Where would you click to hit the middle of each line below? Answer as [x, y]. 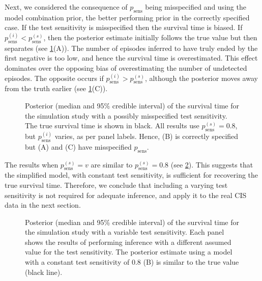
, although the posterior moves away [201, 78]
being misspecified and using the [196, 7]
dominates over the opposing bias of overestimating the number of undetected [126, 67]
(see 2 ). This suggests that [212, 164]
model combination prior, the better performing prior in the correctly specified [127, 17]
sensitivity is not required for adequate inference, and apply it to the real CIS [126, 195]
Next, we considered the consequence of [66, 7]
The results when [32, 164]
